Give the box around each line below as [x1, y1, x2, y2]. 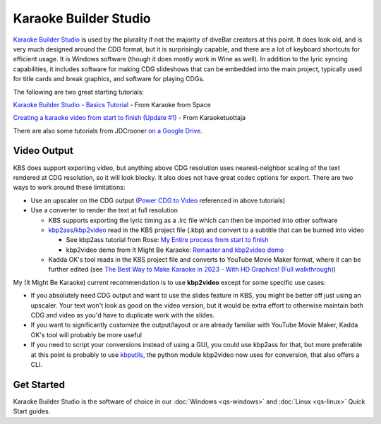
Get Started [13, 378, 65, 391]
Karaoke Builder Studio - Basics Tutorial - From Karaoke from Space [13, 100, 211, 109]
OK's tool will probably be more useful [30, 330, 143, 339]
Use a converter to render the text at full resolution [30, 206, 178, 214]
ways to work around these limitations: [13, 183, 126, 192]
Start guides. [13, 407, 51, 416]
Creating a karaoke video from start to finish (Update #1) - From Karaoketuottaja [13, 114, 246, 122]
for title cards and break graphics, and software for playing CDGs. [13, 75, 205, 83]
